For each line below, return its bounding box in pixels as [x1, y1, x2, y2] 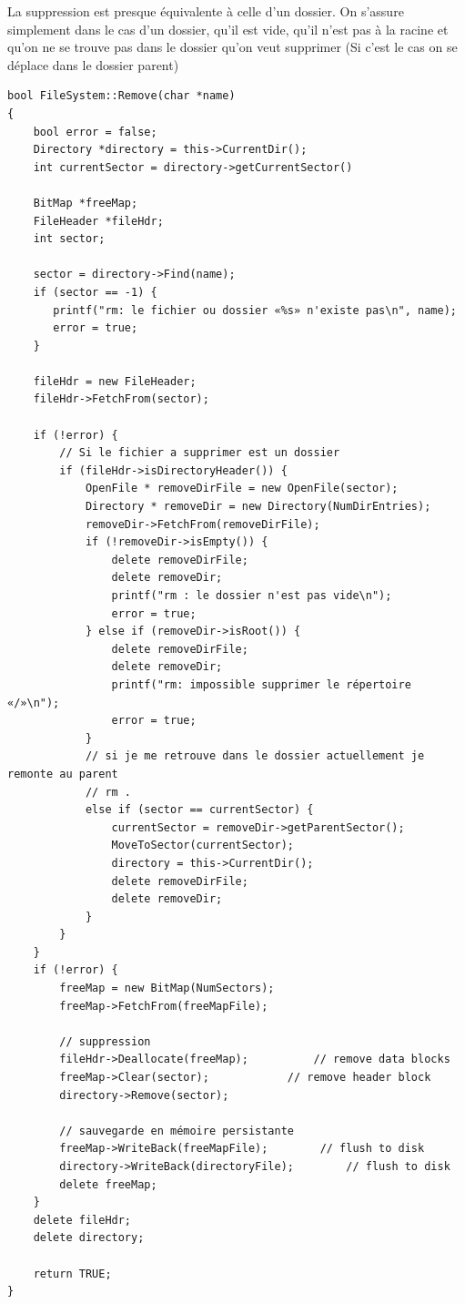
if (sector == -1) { [33, 285, 157, 299]
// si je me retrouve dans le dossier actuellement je [85, 749, 425, 763]
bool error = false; [33, 125, 157, 138]
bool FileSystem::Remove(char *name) [7, 89, 236, 103]
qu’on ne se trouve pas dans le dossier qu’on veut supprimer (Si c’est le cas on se [7, 37, 458, 56]
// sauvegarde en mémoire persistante [59, 1124, 294, 1137]
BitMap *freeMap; [33, 196, 138, 209]
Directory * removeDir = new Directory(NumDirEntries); [85, 500, 431, 514]
